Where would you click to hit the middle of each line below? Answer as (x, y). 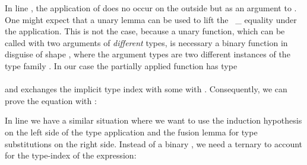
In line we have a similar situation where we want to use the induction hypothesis (153, 120)
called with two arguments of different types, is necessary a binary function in (146, 42)
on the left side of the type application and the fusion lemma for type (131, 132)
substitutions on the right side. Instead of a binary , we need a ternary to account (154, 143)
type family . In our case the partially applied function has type (121, 65)
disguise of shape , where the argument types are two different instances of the (148, 54)
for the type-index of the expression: (71, 155)
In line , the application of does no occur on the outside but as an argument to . (151, 8)
